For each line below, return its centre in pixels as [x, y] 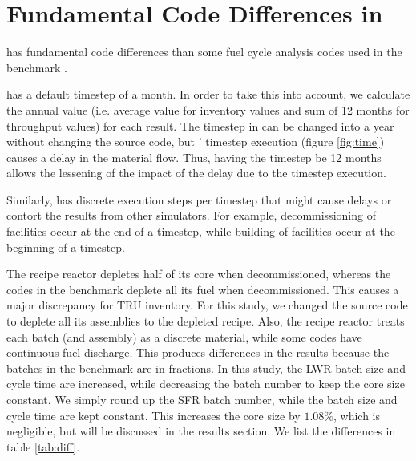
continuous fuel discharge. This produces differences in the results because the [198, 352]
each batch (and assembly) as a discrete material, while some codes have [184, 336]
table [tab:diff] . [43, 446]
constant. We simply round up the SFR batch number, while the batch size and [202, 399]
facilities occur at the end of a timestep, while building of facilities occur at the [201, 231]
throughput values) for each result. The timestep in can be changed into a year [200, 125]
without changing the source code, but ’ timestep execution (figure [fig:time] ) [196, 142]
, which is [357, 415]
